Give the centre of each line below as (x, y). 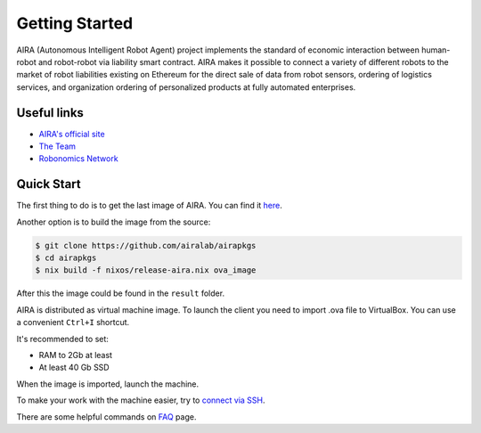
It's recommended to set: (62, 339)
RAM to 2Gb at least (76, 355)
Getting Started (75, 23)
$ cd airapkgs (66, 258)
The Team (57, 146)
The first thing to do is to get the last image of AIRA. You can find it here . (149, 206)
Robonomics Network (79, 159)
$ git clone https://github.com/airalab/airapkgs (146, 245)
